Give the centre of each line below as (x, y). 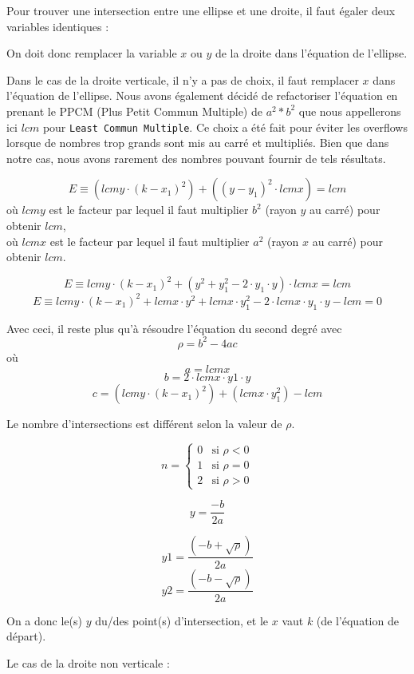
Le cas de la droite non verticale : (88, 662)
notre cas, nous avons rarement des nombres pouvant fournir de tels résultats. (196, 158)
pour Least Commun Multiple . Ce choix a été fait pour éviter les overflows (225, 127)
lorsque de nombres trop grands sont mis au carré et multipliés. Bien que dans (198, 143)
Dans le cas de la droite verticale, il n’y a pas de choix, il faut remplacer (183, 79)
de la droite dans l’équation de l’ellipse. (311, 53)
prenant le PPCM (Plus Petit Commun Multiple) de (134, 111)
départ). (26, 636)
